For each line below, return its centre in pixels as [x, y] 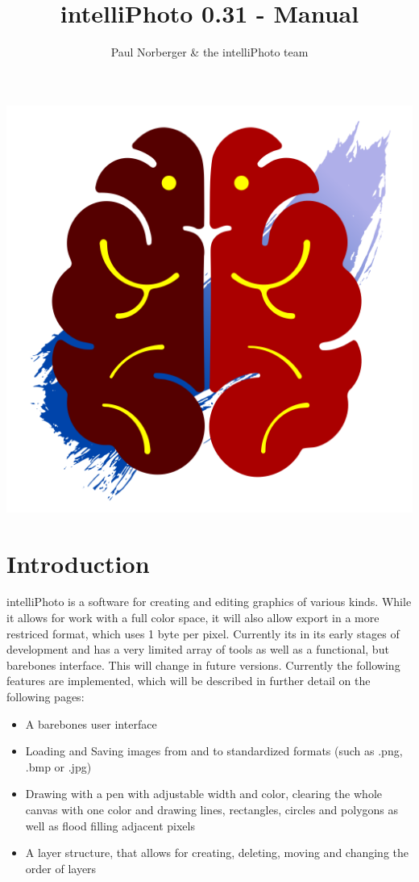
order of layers [61, 868]
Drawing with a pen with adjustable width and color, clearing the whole [203, 794]
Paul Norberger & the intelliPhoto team [209, 52]
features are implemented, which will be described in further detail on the [189, 681]
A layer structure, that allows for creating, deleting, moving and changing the [217, 853]
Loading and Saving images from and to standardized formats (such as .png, [214, 751]
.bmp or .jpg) [58, 766]
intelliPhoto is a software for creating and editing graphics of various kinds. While [209, 602]
